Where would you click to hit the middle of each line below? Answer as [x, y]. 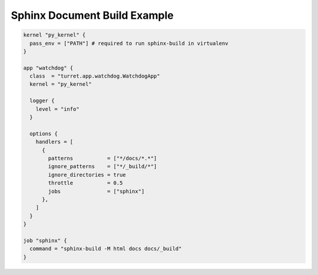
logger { [42, 101]
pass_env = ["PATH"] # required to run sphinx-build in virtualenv [129, 43]
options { [44, 133]
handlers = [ [54, 142]
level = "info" [57, 109]
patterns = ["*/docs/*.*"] [102, 158]
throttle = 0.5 [85, 183]
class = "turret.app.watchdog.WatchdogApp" [95, 76]
